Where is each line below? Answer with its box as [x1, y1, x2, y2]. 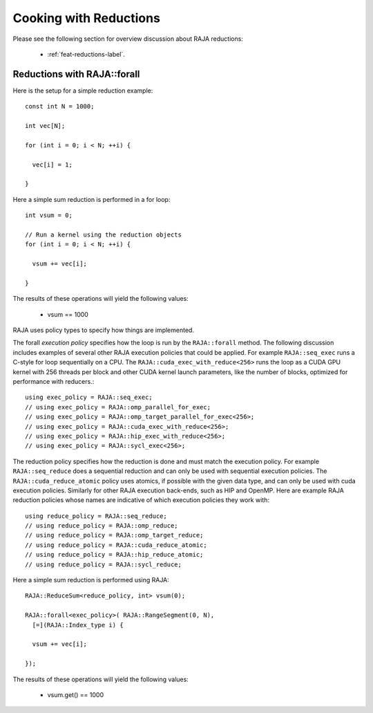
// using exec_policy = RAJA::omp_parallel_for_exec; [25, 403, 211, 411]
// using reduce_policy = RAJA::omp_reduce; [25, 522, 179, 530]
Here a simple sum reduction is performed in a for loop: [12, 195, 171, 203]
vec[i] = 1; [32, 160, 73, 169]
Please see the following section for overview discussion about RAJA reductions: [12, 35, 243, 43]
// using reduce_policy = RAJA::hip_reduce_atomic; [25, 550, 204, 559]
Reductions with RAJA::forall [12, 68, 140, 80]
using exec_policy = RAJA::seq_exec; [25, 393, 153, 401]
